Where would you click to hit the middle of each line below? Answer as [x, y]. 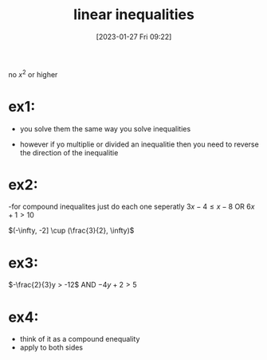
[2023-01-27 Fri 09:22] [134, 37]
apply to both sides [51, 347]
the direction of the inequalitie [69, 152]
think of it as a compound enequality [80, 339]
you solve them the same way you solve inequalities [105, 128]
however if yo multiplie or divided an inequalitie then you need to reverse [139, 144]
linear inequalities [134, 15]
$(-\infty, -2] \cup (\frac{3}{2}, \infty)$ [71, 231]
